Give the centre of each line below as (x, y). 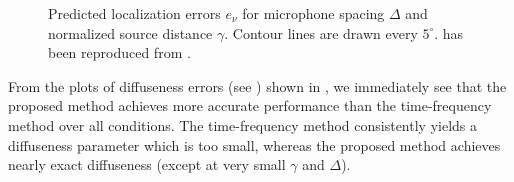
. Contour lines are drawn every (321, 32)
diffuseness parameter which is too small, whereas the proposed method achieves (254, 144)
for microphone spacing (313, 13)
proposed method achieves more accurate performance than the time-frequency (250, 105)
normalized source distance (130, 32)
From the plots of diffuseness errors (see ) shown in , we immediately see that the (257, 85)
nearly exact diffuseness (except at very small (147, 164)
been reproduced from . (119, 52)
